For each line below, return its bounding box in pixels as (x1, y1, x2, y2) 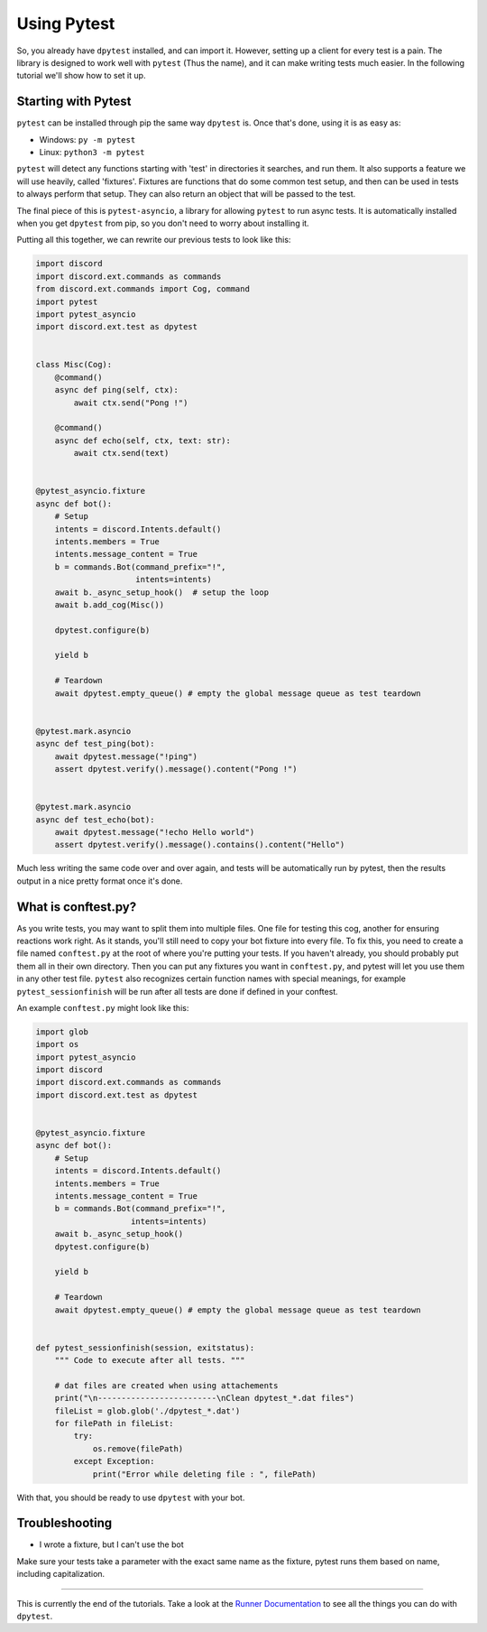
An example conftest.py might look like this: (16, 1002, 189, 1013)
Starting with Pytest (16, 94, 132, 109)
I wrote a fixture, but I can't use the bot (39, 1539, 184, 1550)
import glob (35, 1026, 89, 1037)
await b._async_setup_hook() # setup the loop (54, 587, 270, 598)
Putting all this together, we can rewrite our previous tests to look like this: (16, 235, 291, 246)
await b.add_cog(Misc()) (54, 599, 165, 609)
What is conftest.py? (16, 899, 137, 914)
